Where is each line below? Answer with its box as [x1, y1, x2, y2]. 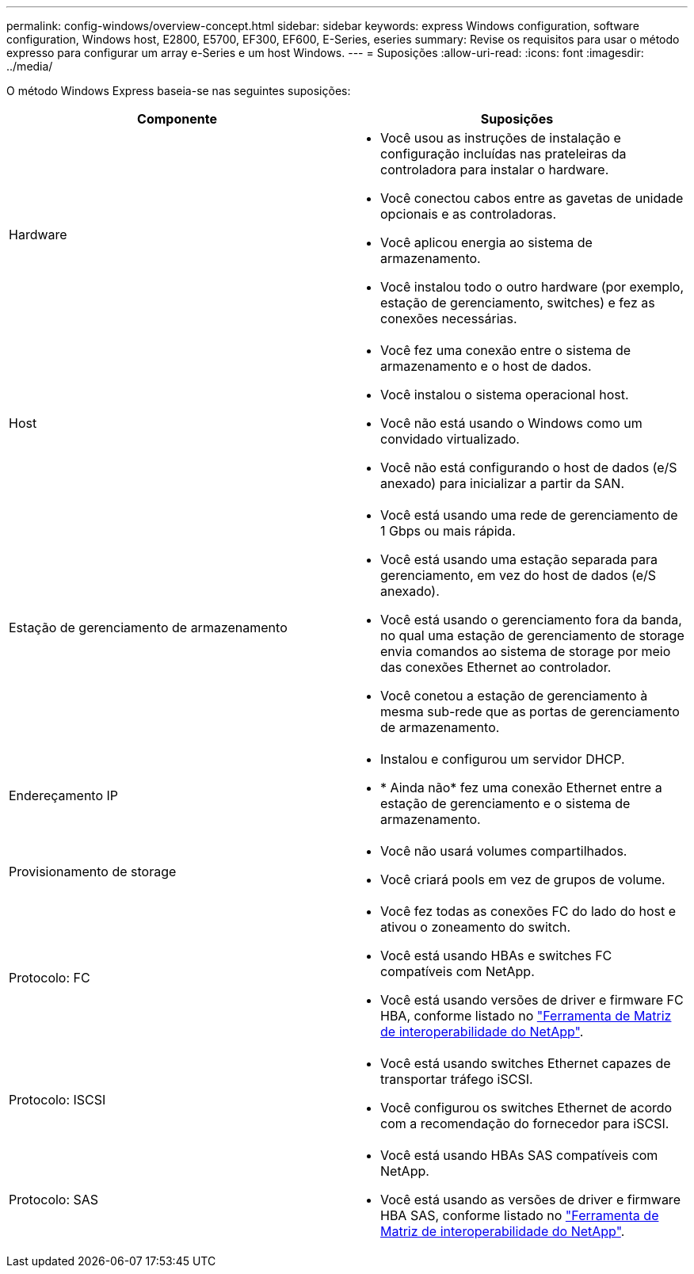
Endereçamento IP [9, 788, 119, 803]
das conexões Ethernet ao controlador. [380, 659, 612, 675]
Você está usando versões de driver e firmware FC [380, 992, 684, 1008]
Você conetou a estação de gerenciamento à [380, 688, 648, 704]
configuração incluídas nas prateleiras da [380, 146, 627, 162]
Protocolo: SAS [9, 1192, 99, 1207]
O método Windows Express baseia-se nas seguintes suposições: [6, 84, 351, 97]
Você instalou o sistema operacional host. [380, 387, 629, 402]
